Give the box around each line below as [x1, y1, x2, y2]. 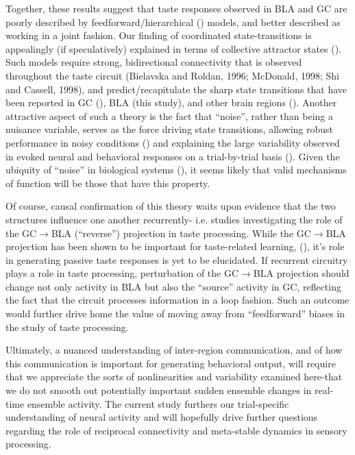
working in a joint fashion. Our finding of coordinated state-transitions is [5, 28, 312, 42]
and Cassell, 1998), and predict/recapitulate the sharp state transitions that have [5, 82, 347, 96]
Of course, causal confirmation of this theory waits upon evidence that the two [5, 199, 336, 213]
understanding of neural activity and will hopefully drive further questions [5, 410, 318, 424]
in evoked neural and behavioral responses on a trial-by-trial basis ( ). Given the [5, 149, 340, 163]
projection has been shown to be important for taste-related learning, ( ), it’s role [5, 239, 345, 254]
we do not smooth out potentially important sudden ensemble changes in [5, 383, 312, 397]
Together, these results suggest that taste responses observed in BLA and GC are [5, 1, 347, 15]
